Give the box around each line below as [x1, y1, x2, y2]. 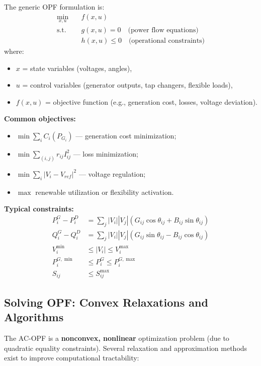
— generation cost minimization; [75, 130, 177, 140]
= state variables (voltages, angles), [22, 62, 132, 73]
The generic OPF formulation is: [4, 2, 105, 12]
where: [4, 45, 24, 56]
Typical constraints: [4, 203, 74, 214]
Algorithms [4, 309, 64, 325]
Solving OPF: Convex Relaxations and [4, 294, 208, 310]
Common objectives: [4, 113, 76, 124]
